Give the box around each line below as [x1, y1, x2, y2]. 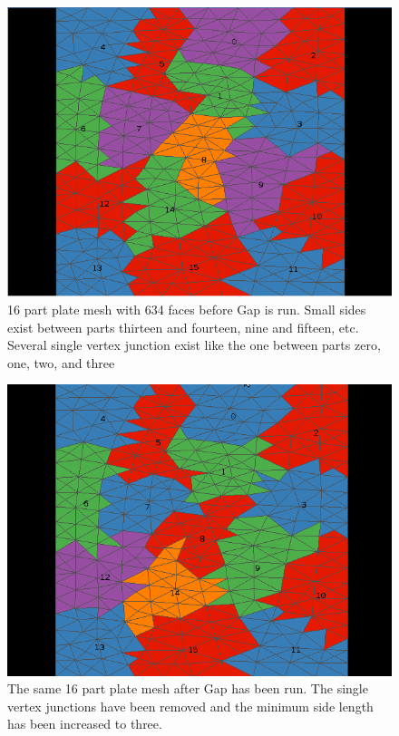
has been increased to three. [7, 714, 162, 733]
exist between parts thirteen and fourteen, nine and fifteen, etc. [7, 317, 359, 336]
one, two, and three [7, 353, 115, 372]
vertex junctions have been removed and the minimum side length [7, 696, 374, 715]
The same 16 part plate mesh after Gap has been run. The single [7, 679, 368, 698]
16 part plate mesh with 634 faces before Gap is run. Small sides [7, 299, 366, 318]
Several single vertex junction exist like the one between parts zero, [7, 335, 381, 354]
